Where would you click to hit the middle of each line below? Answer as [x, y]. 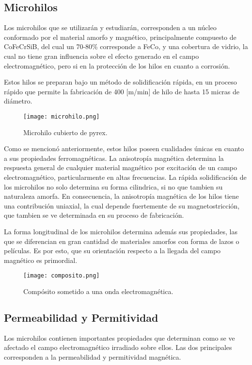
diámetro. [18, 101]
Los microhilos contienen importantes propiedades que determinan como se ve [119, 338]
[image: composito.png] [62, 276]
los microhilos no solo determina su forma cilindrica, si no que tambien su [113, 186]
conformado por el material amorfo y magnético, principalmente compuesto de [120, 37]
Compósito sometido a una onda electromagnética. [98, 291]
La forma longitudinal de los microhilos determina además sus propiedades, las [121, 231]
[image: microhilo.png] [62, 116]
